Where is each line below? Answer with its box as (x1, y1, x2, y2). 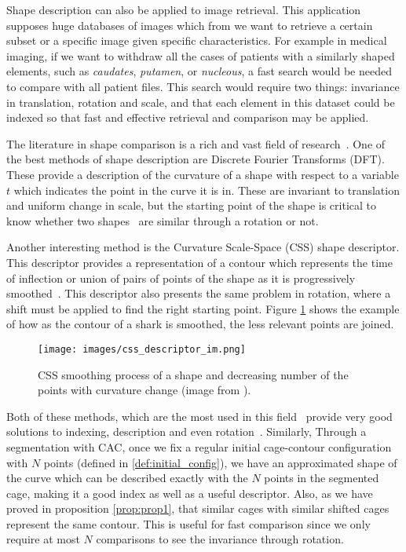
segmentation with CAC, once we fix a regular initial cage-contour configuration (6, 438, 392, 455)
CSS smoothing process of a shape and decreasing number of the (38, 366, 349, 382)
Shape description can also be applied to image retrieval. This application (6, 2, 361, 17)
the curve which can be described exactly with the (6, 470, 248, 486)
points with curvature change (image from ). (38, 382, 251, 398)
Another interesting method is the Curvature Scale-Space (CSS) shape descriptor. (6, 239, 400, 255)
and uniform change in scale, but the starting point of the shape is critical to (6, 197, 377, 214)
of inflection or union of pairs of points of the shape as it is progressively (6, 269, 356, 286)
